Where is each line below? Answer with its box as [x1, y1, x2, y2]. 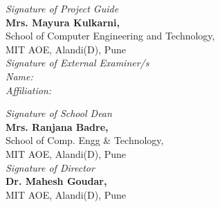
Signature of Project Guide [6, 1, 119, 15]
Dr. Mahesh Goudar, [6, 174, 107, 188]
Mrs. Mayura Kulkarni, [6, 15, 120, 29]
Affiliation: [6, 82, 52, 97]
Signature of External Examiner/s [6, 55, 149, 70]
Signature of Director [6, 160, 95, 174]
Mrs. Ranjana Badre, [6, 119, 109, 134]
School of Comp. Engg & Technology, [6, 133, 164, 147]
